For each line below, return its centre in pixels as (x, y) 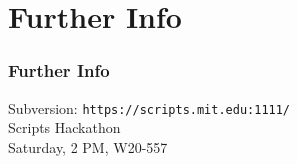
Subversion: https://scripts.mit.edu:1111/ (149, 107)
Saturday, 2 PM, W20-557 (88, 146)
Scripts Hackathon (64, 127)
